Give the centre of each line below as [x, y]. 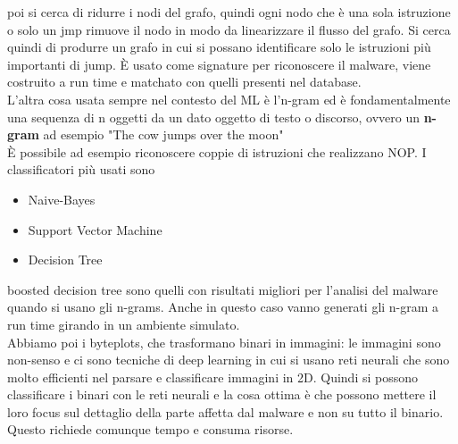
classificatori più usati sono [81, 169]
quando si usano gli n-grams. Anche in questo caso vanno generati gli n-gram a [223, 307]
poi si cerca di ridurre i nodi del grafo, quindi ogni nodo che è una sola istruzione [229, 12]
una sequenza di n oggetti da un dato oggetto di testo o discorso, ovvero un [213, 117]
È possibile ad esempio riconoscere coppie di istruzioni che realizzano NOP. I [217, 151]
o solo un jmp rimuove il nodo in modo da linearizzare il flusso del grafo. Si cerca [229, 29]
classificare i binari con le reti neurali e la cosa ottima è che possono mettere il [222, 394]
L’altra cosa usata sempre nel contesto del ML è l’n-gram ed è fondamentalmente [229, 99]
